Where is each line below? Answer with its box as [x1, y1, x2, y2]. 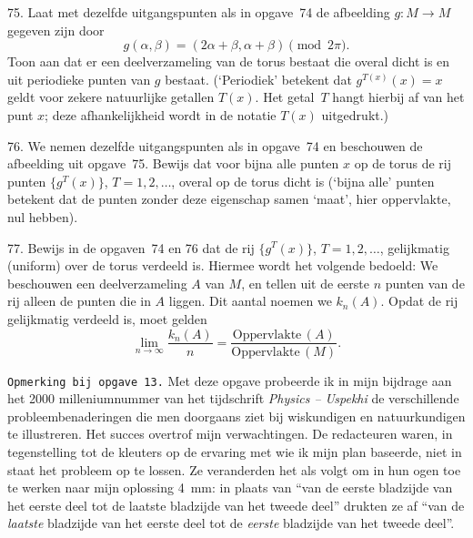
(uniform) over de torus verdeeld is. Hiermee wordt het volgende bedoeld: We [7, 256, 438, 275]
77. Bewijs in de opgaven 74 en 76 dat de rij [7, 238, 255, 257]
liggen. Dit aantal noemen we [168, 291, 332, 310]
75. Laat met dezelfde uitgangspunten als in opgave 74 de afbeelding [7, 3, 390, 21]
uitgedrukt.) [321, 105, 389, 124]
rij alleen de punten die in [7, 291, 151, 310]
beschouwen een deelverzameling [7, 273, 187, 292]
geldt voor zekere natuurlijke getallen [7, 87, 215, 107]
